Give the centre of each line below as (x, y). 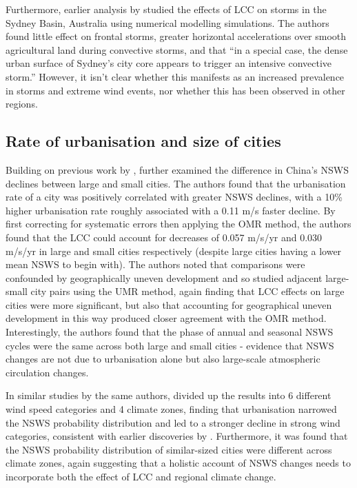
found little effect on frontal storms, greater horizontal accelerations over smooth (176, 36)
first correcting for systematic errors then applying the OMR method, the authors (178, 224)
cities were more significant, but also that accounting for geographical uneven (169, 304)
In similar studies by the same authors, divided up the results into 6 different (169, 395)
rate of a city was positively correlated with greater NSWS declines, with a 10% (174, 197)
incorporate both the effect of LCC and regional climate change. (141, 477)
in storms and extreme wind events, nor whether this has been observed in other (175, 90)
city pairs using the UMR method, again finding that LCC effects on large (187, 291)
